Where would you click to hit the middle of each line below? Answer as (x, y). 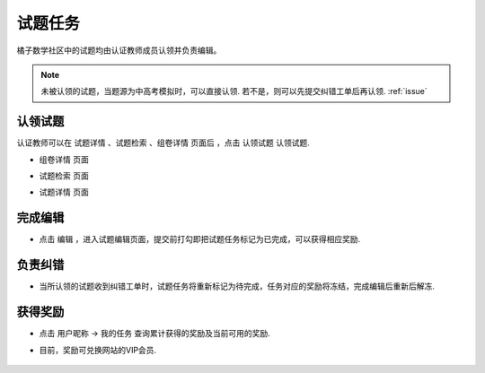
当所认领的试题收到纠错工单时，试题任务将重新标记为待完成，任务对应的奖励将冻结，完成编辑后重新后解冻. (237, 286)
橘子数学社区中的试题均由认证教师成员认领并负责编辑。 (119, 50)
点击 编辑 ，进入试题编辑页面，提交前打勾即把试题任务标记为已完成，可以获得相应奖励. (200, 239)
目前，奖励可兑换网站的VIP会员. (98, 350)
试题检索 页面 (64, 176)
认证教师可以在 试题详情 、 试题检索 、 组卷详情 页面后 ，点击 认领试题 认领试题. (163, 143)
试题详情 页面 (64, 192)
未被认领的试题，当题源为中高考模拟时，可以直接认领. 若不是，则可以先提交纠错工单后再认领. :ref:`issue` (234, 91)
